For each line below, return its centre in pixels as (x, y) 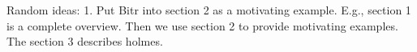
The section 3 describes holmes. (85, 41)
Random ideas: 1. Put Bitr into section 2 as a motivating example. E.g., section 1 (209, 10)
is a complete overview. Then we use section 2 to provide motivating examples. (202, 25)
